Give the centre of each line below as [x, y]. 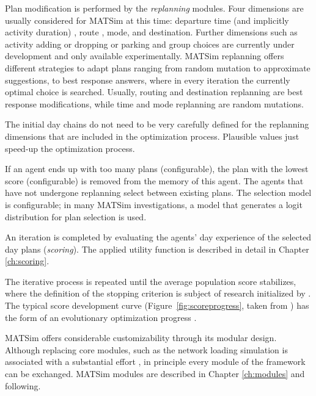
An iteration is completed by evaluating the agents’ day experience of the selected [158, 237]
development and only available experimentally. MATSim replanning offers [145, 56]
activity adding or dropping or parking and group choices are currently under [150, 44]
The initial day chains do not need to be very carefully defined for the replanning [157, 124]
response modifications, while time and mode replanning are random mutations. [154, 103]
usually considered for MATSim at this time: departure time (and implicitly [147, 20]
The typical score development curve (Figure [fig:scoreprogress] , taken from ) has [157, 305]
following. [23, 385]
